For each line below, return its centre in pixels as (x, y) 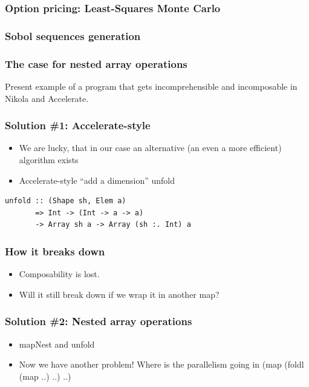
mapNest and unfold (57, 344)
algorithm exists (49, 159)
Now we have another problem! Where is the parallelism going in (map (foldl (161, 364)
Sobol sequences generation (73, 35)
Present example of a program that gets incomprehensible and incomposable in (151, 86)
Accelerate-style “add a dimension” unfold (97, 180)
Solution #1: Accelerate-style (78, 125)
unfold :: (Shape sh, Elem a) (66, 201)
